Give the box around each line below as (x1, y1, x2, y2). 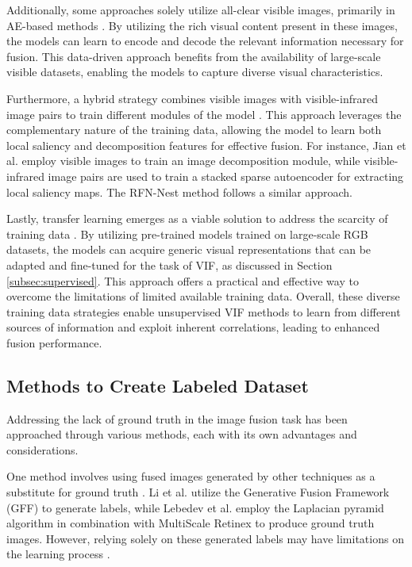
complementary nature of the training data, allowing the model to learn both (6, 121, 382, 138)
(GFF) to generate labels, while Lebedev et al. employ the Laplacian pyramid (6, 499, 384, 515)
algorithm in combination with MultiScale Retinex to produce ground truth (6, 515, 375, 531)
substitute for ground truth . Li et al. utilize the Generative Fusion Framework (6, 484, 390, 500)
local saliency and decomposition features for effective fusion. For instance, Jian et (6, 136, 406, 153)
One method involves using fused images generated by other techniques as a (6, 468, 375, 485)
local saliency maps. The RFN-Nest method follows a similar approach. (6, 183, 352, 200)
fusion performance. (6, 334, 102, 351)
